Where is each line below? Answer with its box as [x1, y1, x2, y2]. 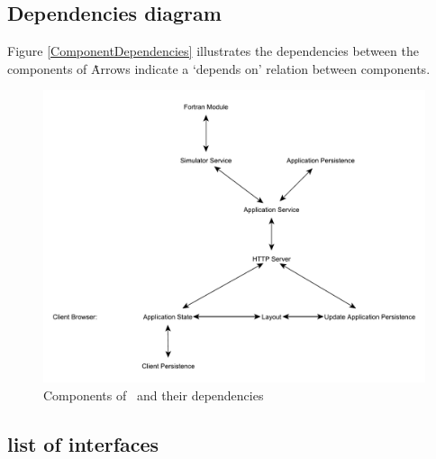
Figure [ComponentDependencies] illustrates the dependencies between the [7, 41, 419, 60]
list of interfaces [7, 429, 159, 457]
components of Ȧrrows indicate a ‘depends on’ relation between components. [7, 59, 431, 78]
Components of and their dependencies [43, 385, 264, 404]
